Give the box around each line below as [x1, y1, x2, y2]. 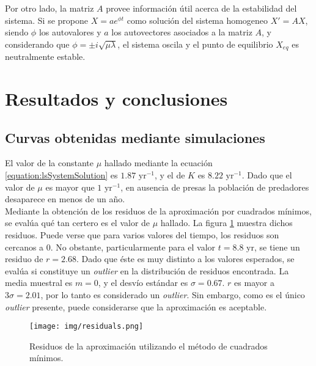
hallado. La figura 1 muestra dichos [160, 216, 293, 229]
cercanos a [5, 240, 44, 253]
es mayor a [234, 276, 274, 289]
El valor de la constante [5, 156, 94, 169]
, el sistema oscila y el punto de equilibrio [117, 37, 273, 50]
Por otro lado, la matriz [5, 2, 94, 14]
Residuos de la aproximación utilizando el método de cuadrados [29, 339, 268, 352]
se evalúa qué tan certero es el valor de [5, 216, 150, 229]
